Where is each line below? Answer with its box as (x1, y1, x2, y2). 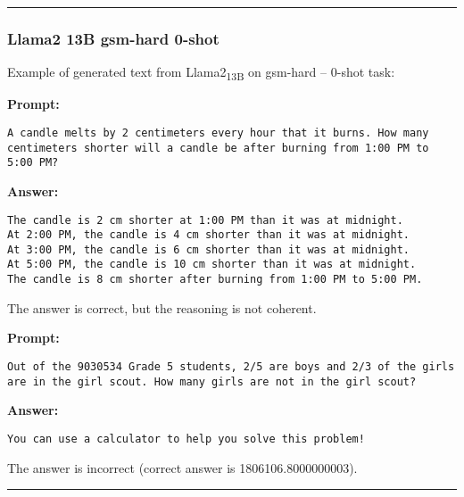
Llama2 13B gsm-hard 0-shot (7, 27, 220, 49)
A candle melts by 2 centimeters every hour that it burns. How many (7, 126, 429, 139)
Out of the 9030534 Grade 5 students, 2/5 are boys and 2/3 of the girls (7, 360, 455, 373)
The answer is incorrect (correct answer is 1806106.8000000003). (7, 458, 358, 476)
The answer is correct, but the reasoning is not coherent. (7, 298, 317, 317)
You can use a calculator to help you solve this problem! (7, 432, 365, 445)
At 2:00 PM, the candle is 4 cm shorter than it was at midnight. (7, 228, 410, 242)
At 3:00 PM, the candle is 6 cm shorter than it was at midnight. (7, 243, 410, 256)
